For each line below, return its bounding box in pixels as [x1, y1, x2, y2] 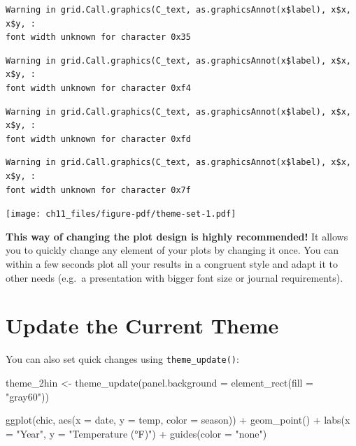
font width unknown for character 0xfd [6, 134, 191, 144]
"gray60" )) [6, 389, 49, 403]
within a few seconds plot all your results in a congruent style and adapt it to [6, 256, 338, 271]
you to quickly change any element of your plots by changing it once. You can [6, 243, 339, 257]
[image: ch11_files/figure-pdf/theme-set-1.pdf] [6, 209, 236, 220]
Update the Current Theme [6, 311, 279, 340]
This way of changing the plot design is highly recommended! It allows [6, 229, 348, 243]
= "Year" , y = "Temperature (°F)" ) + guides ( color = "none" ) [6, 426, 267, 440]
